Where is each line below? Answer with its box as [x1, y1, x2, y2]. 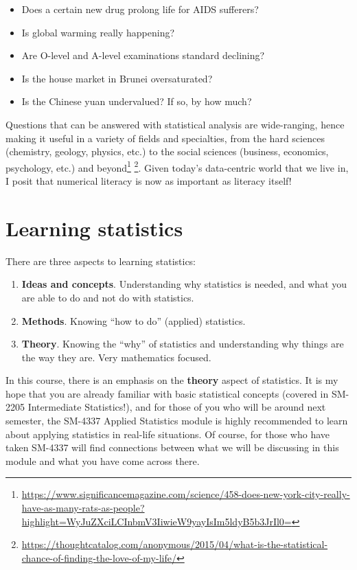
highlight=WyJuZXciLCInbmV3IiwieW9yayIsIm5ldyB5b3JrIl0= [21, 514, 292, 528]
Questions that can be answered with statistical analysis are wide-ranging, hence [5, 117, 345, 131]
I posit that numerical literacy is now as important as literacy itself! [5, 174, 292, 187]
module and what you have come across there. [5, 453, 200, 468]
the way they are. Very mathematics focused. [21, 350, 211, 364]
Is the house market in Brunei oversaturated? [21, 71, 213, 85]
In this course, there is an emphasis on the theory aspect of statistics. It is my [5, 373, 338, 387]
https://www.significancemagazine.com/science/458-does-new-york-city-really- [21, 487, 350, 501]
